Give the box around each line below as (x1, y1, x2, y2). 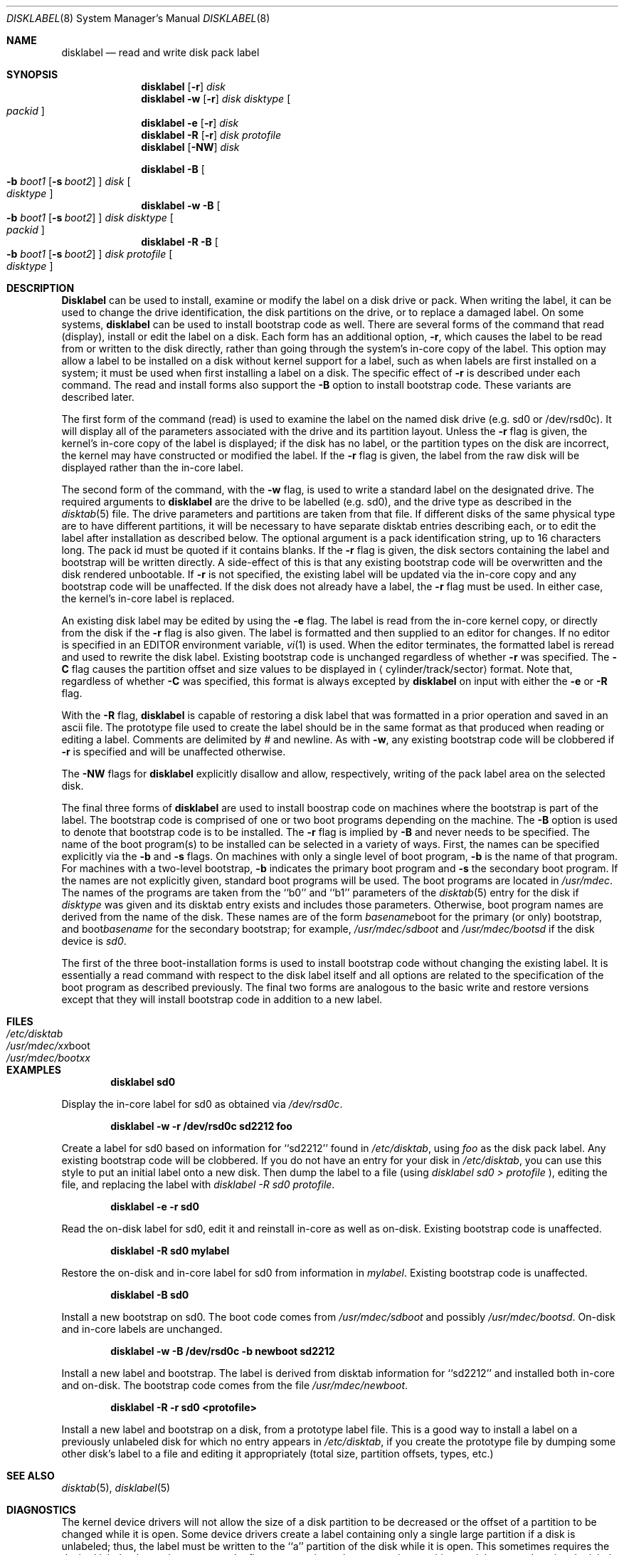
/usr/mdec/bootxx (6, 1052, 90, 1064)
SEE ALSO (6, 1470, 55, 1482)
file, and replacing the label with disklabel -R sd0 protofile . (61, 1178, 335, 1190)
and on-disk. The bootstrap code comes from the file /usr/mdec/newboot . (61, 1379, 408, 1391)
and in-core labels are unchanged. (61, 1323, 223, 1335)
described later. (61, 391, 134, 403)
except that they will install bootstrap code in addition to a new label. (61, 993, 383, 1005)
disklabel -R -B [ (141, 236, 218, 248)
